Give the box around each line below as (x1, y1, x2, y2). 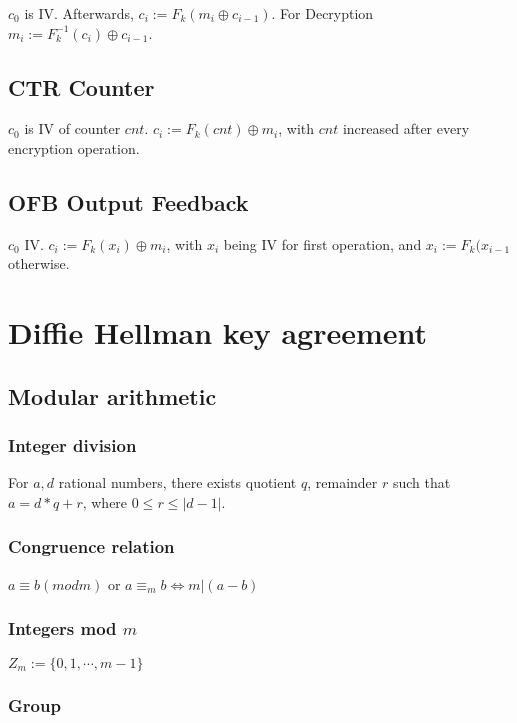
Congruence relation (8, 534, 175, 559)
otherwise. (8, 253, 70, 274)
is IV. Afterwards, (24, 3, 134, 23)
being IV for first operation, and (223, 233, 422, 254)
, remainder (307, 472, 378, 493)
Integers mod (8, 616, 117, 641)
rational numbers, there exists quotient (58, 472, 297, 493)
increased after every (342, 118, 470, 139)
